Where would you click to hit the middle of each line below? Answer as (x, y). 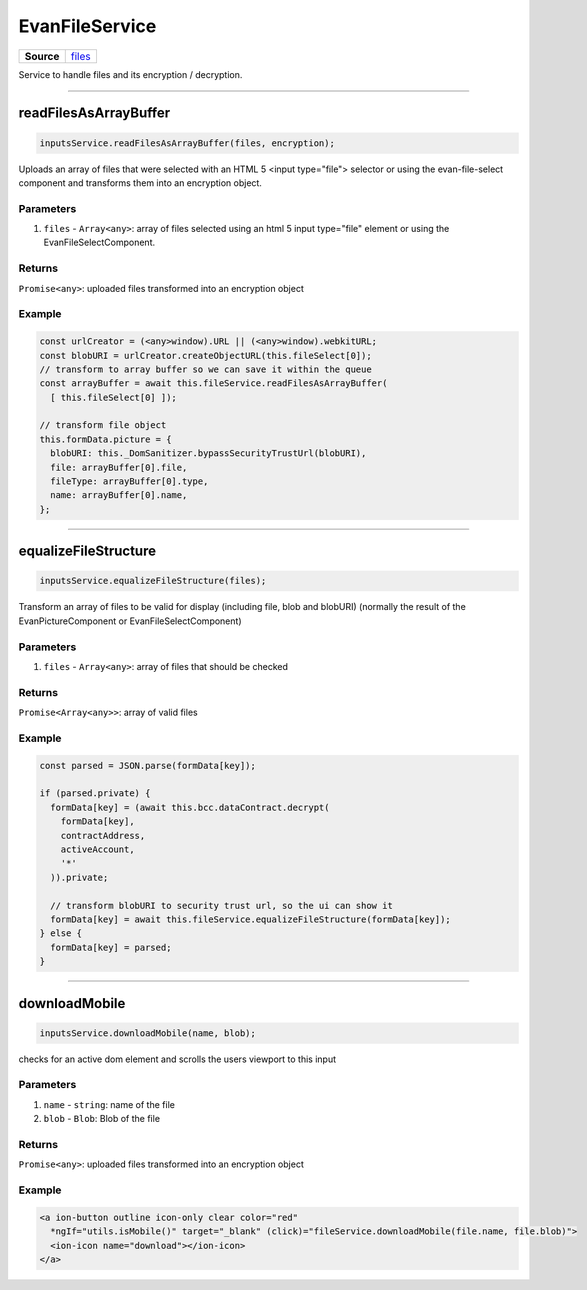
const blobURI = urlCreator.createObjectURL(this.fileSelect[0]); (205, 355)
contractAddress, (103, 835)
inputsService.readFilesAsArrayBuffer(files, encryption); (187, 143)
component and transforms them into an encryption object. (140, 182)
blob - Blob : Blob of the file (101, 1119)
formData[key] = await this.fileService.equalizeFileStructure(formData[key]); (251, 919)
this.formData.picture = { (105, 439)
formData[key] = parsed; (111, 947)
